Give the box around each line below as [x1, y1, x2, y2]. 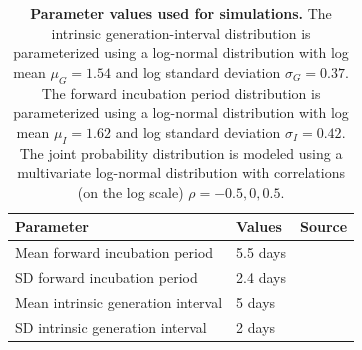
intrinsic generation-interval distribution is [51, 22, 311, 43]
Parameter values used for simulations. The [30, 3, 332, 23]
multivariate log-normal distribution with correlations [17, 162, 345, 183]
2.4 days [236, 267, 286, 288]
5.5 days [236, 242, 286, 263]
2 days [236, 316, 276, 337]
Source [299, 216, 348, 237]
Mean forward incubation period [15, 242, 214, 263]
